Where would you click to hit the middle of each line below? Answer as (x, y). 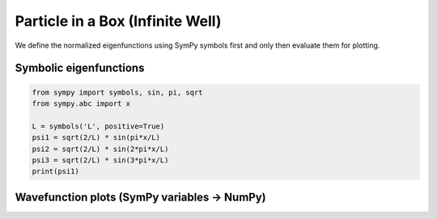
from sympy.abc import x (81, 103)
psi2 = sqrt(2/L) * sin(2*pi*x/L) (100, 149)
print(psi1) (56, 171)
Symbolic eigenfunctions (80, 68)
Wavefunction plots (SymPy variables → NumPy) (140, 197)
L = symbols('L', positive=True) (98, 126)
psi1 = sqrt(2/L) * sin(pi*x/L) (96, 138)
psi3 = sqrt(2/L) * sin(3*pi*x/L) (100, 160)
